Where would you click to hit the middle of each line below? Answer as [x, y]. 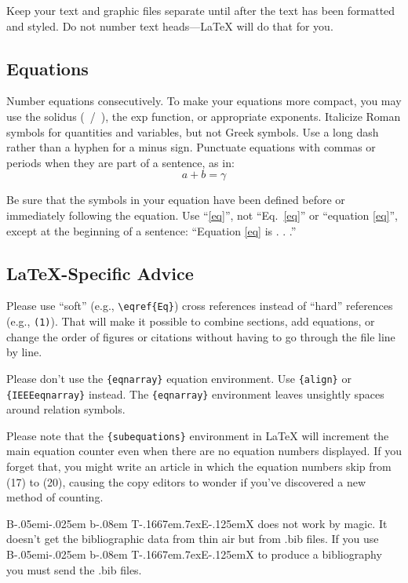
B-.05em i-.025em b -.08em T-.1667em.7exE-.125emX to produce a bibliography [194, 554]
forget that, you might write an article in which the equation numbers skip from [199, 466]
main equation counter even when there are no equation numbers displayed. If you [204, 451]
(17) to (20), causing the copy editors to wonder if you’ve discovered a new [186, 481]
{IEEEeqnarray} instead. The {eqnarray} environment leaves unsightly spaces [195, 394]
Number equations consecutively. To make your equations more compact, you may [204, 101]
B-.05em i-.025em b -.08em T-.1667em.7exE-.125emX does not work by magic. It [197, 523]
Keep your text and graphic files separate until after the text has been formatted [201, 10]
